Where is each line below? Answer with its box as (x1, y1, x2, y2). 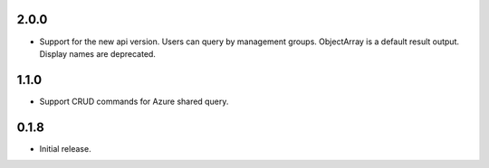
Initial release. (39, 143, 91, 154)
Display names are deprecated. (39, 48, 156, 59)
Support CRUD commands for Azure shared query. (39, 96, 229, 107)
